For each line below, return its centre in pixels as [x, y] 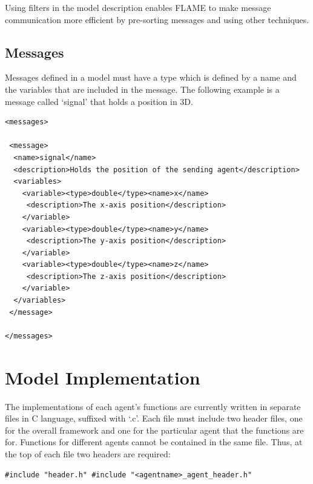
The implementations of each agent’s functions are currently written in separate [153, 406]
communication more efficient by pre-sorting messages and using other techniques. [157, 19]
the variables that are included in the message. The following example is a [142, 89]
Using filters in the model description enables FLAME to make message [138, 7]
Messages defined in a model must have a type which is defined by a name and [151, 77]
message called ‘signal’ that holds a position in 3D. [99, 101]
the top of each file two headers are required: [88, 453]
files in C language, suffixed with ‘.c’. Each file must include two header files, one [154, 418]
